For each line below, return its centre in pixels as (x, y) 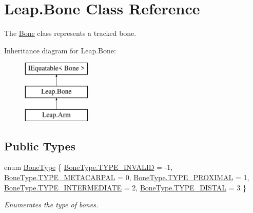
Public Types (40, 146)
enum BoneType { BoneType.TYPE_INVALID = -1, (89, 167)
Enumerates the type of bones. (51, 205)
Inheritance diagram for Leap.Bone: (60, 50)
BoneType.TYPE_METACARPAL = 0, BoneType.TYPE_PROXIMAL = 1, (127, 177)
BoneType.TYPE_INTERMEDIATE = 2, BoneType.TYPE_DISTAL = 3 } (125, 187)
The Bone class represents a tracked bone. (70, 33)
